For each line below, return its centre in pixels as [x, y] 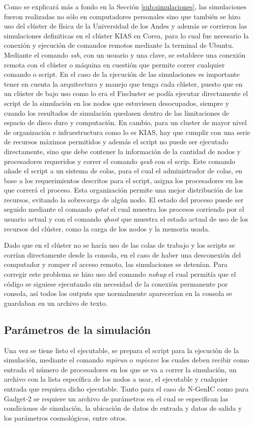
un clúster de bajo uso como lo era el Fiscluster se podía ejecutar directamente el [126, 93]
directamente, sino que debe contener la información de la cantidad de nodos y [122, 151]
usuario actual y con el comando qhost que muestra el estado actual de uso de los [126, 219]
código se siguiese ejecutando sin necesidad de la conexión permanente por [116, 283]
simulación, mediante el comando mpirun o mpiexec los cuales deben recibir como [127, 360]
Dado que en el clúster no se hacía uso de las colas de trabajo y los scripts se [120, 245]
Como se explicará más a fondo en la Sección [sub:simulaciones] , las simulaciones [125, 6]
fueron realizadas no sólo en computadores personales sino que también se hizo [122, 16]
